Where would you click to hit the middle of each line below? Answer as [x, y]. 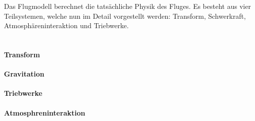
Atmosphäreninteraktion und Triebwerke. [66, 25]
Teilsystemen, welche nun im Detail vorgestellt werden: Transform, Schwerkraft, [125, 16]
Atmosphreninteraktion [45, 112]
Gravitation [24, 74]
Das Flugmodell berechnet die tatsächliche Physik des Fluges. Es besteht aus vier [127, 6]
